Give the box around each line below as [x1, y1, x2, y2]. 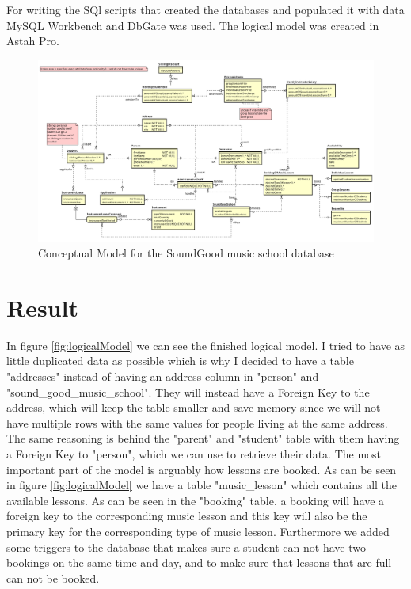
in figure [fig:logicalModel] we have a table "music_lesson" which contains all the [6, 477, 398, 493]
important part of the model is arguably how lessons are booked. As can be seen [6, 461, 397, 477]
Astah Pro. [6, 32, 59, 49]
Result [6, 291, 78, 323]
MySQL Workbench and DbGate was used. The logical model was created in [6, 17, 379, 33]
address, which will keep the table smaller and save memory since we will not [6, 399, 381, 416]
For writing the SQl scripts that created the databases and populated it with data [6, 2, 405, 17]
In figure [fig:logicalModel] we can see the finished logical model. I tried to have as [6, 336, 405, 353]
